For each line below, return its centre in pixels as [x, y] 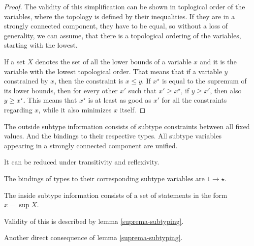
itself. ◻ [133, 109]
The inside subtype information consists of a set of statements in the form [116, 195]
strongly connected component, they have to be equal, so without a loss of [116, 26]
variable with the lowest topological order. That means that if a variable [113, 71]
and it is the [218, 61]
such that [142, 90]
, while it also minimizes [75, 109]
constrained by [26, 81]
